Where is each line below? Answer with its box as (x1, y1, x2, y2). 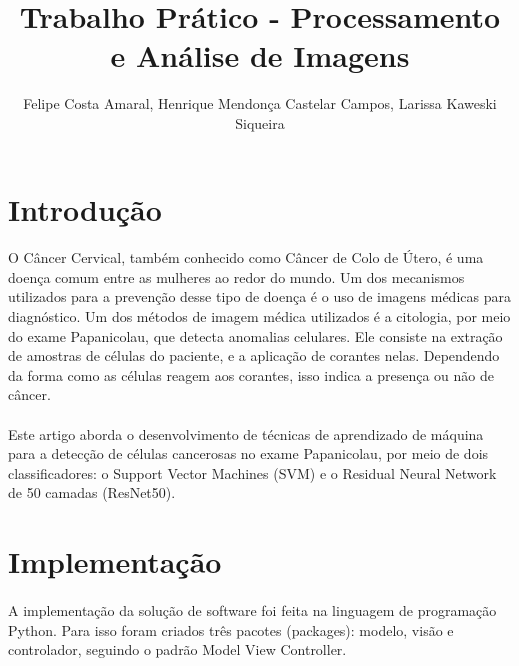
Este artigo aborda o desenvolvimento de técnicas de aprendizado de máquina (8, 423, 484, 444)
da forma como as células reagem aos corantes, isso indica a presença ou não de (8, 364, 494, 385)
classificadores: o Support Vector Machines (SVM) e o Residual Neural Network (8, 462, 497, 483)
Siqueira (235, 112, 285, 133)
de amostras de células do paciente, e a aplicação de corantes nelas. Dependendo (8, 345, 500, 366)
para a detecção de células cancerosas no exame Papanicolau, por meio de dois (8, 443, 489, 464)
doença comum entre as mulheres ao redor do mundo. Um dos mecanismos (8, 266, 465, 287)
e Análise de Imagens (110, 35, 410, 76)
